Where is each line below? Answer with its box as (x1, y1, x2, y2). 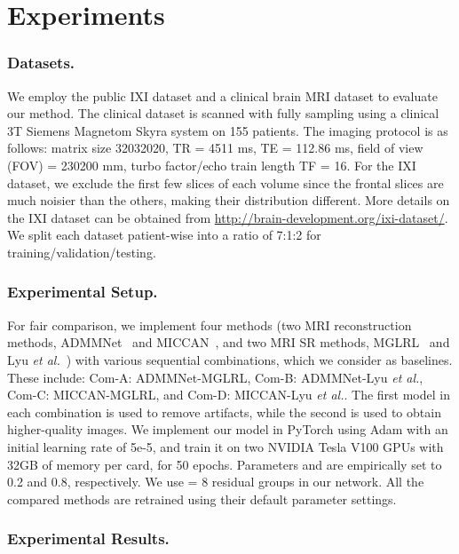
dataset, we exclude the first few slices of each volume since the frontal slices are (7, 173, 444, 192)
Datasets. (7, 51, 75, 74)
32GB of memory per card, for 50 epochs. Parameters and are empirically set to (7, 455, 442, 473)
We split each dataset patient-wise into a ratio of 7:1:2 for (7, 226, 321, 244)
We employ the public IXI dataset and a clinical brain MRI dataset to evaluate (7, 86, 438, 105)
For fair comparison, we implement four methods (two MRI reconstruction (7, 315, 412, 334)
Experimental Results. (7, 527, 170, 550)
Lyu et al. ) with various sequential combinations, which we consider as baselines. (7, 350, 453, 368)
